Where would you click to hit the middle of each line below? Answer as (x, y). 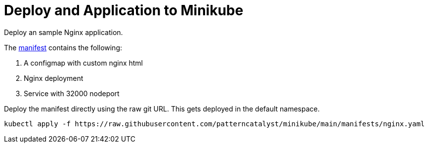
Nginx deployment (54, 78)
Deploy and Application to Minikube (124, 10)
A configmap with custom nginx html (84, 63)
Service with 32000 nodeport (72, 93)
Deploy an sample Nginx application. (64, 32)
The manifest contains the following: (63, 47)
